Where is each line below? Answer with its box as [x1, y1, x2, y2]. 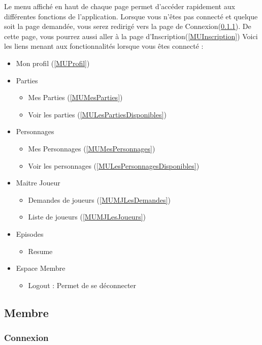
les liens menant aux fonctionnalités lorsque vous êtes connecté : [4, 41, 204, 51]
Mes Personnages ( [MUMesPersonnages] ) [28, 143, 155, 153]
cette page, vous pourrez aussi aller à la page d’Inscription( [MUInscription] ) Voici [4, 30, 258, 41]
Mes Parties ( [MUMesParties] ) [28, 92, 123, 103]
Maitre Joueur [16, 177, 60, 188]
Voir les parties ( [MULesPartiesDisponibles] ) [28, 109, 167, 119]
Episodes [16, 228, 44, 239]
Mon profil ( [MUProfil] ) [16, 57, 90, 68]
